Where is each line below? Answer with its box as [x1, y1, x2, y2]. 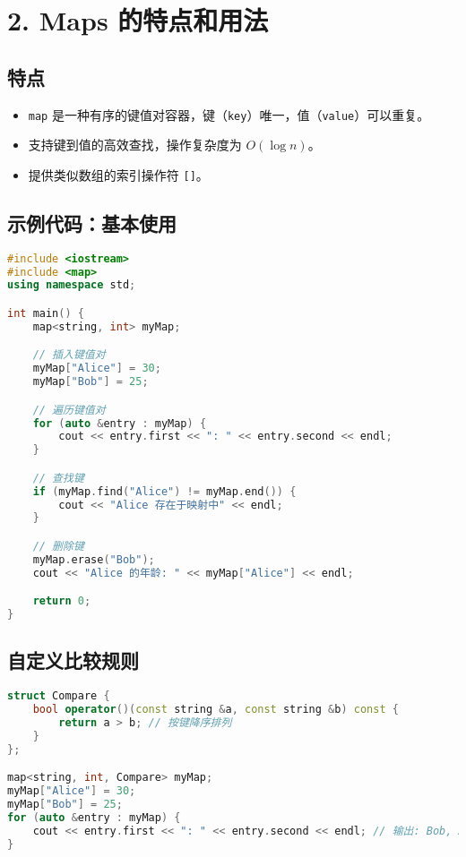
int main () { [7, 306, 84, 320]
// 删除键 [32, 539, 84, 553]
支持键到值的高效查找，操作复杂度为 [28, 135, 242, 154]
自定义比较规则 [7, 647, 139, 674]
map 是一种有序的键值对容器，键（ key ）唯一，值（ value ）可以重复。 [28, 105, 430, 124]
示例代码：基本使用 [7, 209, 177, 236]
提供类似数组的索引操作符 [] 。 [28, 165, 209, 184]
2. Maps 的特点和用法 [7, 2, 269, 39]
